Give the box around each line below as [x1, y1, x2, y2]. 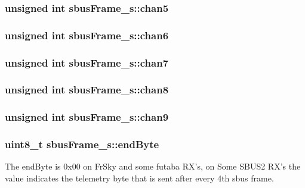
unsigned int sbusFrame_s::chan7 [5, 55, 169, 70]
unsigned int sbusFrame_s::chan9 [5, 109, 169, 124]
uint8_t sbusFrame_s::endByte [5, 137, 159, 152]
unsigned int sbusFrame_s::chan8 [5, 82, 169, 97]
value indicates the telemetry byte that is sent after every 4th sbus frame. [5, 172, 274, 184]
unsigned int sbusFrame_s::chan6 [5, 27, 169, 42]
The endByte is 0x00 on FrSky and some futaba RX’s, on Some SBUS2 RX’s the [5, 160, 301, 173]
